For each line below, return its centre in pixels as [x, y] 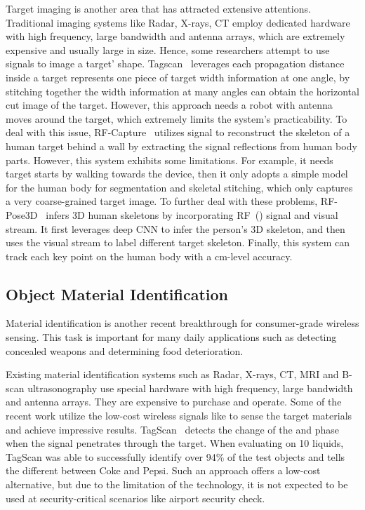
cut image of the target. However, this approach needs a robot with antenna [169, 105]
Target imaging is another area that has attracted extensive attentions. [158, 8]
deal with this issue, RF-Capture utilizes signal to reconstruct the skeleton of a [178, 132]
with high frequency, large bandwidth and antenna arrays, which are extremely [175, 36]
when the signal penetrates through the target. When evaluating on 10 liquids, [175, 443]
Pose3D [22, 214]
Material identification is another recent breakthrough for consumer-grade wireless [182, 323]
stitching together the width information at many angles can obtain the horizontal [182, 91]
